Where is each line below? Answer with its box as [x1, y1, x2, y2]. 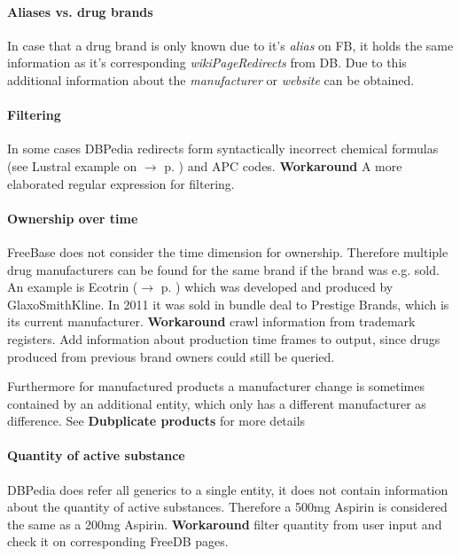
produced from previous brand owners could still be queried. [7, 347, 335, 365]
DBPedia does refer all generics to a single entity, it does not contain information [7, 480, 448, 498]
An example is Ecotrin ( [7, 278, 138, 296]
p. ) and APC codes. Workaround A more [164, 156, 402, 175]
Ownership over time [7, 208, 138, 227]
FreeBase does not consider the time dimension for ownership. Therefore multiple [7, 242, 448, 261]
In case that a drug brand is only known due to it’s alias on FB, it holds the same [7, 35, 454, 54]
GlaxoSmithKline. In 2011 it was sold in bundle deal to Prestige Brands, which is [7, 294, 449, 313]
